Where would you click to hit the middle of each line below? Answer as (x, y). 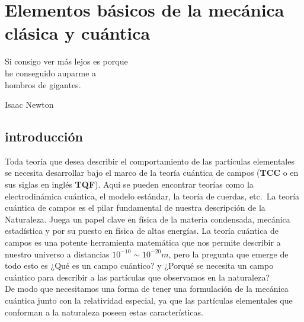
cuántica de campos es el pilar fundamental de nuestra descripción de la (135, 207)
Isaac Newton (29, 104)
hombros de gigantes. (43, 84)
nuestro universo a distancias (57, 254)
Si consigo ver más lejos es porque (66, 61)
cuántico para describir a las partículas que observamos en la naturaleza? (137, 277)
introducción (44, 136)
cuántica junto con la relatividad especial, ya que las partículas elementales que (149, 300)
